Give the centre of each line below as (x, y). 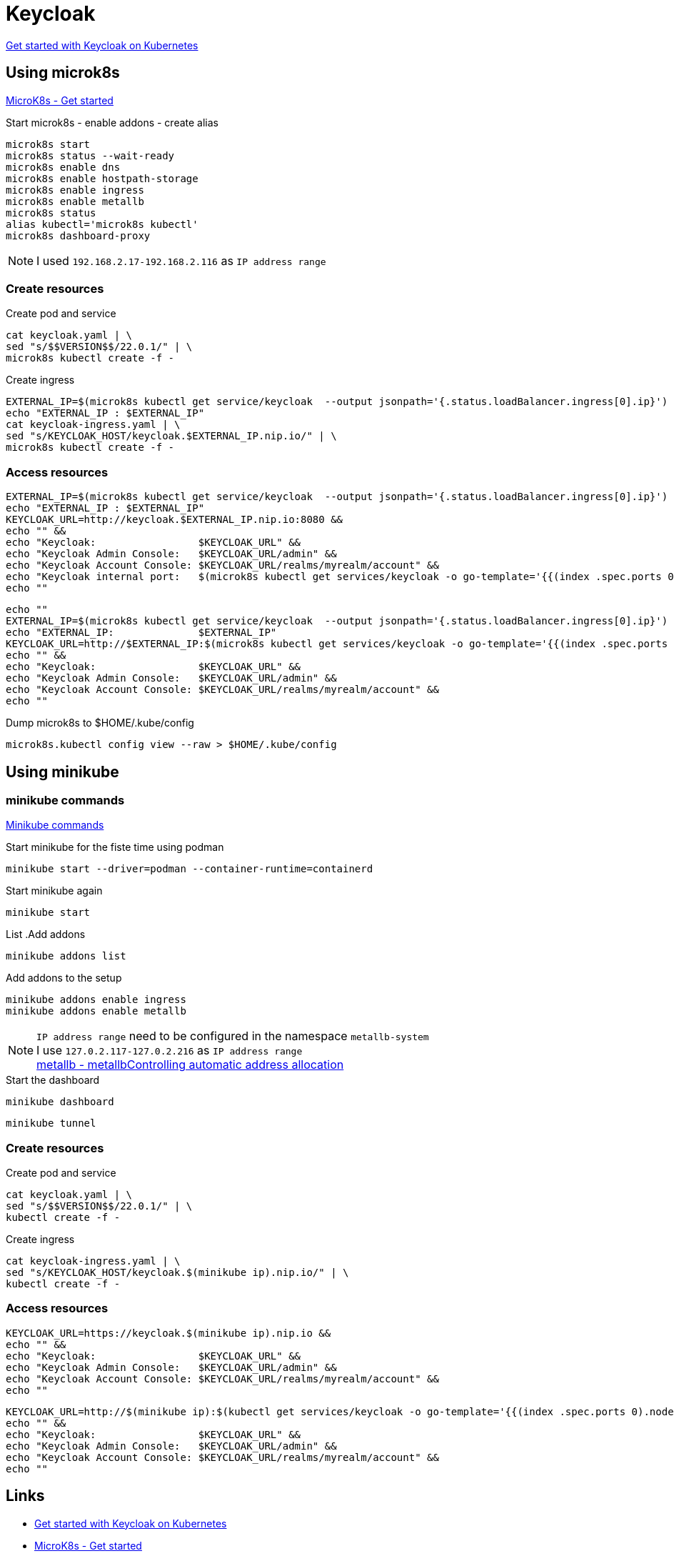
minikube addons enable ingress (96, 1000)
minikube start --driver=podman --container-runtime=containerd (190, 869)
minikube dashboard (60, 1102)
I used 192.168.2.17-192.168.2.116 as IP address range (181, 260)
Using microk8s (63, 73)
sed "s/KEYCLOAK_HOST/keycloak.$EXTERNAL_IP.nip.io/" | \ (171, 436)
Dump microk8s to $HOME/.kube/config (100, 723)
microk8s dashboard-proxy (78, 235)
